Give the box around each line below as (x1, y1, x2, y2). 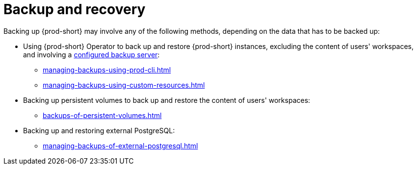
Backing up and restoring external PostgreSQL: (23, 126, 175, 135)
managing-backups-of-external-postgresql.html (43, 141, 198, 150)
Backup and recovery (3, 1, 146, 18)
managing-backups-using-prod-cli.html (43, 65, 171, 74)
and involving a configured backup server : (23, 50, 160, 59)
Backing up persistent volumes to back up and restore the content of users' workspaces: (23, 96, 311, 104)
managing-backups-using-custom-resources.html (43, 80, 205, 89)
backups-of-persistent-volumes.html (43, 111, 162, 120)
